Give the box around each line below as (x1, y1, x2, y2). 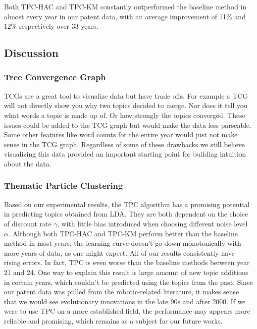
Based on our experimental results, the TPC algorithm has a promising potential (4, 199, 250, 209)
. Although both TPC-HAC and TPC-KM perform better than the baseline (8, 228, 238, 238)
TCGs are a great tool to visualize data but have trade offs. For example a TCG (4, 90, 248, 101)
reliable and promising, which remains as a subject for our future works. (4, 315, 223, 326)
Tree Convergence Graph (4, 71, 106, 83)
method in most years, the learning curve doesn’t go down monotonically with (4, 238, 241, 248)
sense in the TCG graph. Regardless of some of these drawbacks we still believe (4, 139, 245, 149)
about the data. (4, 158, 51, 168)
